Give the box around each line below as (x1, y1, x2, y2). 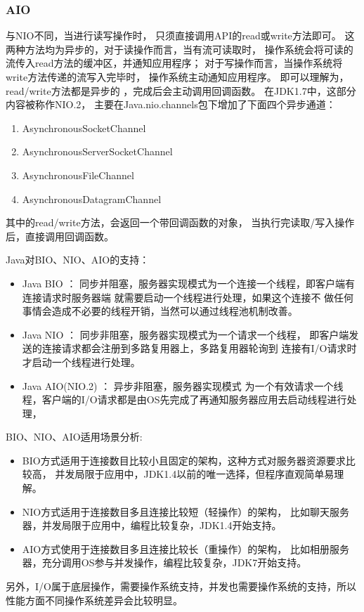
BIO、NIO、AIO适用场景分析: (6, 429, 143, 444)
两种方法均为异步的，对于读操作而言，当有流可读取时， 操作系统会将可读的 (6, 41, 353, 56)
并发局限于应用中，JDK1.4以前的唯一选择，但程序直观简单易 (55, 467, 334, 481)
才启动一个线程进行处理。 (22, 354, 141, 369)
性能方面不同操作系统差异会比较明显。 (6, 592, 183, 607)
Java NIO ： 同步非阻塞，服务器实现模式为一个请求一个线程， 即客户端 (22, 327, 349, 341)
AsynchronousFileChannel (22, 167, 134, 182)
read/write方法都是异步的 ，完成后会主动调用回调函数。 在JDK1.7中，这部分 (6, 83, 356, 98)
